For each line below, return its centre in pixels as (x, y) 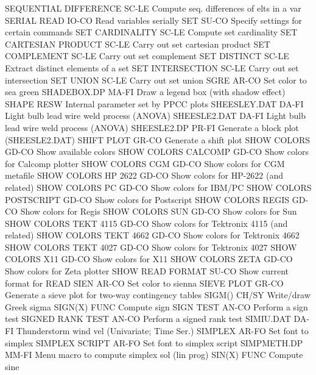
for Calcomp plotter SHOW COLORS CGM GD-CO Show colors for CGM (145, 163)
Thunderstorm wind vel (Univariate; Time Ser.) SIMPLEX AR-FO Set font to (162, 331)
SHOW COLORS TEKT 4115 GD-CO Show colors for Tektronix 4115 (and (146, 223)
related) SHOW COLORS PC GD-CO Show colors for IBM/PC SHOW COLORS (158, 187)
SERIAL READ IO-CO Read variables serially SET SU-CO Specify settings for (154, 20)
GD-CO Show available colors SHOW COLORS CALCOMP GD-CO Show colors (157, 152)
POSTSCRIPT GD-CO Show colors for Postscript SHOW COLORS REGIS (147, 199)
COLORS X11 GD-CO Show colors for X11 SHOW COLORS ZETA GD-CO (149, 259)
